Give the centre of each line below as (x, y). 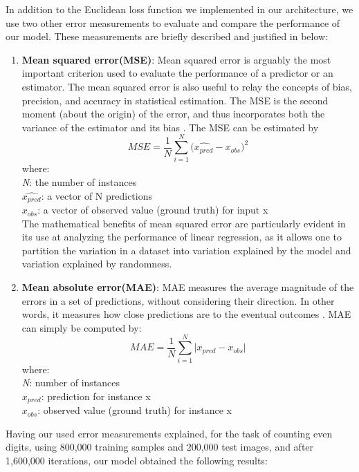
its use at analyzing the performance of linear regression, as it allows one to (182, 237)
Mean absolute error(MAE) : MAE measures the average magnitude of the (188, 287)
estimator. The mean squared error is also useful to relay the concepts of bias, (187, 86)
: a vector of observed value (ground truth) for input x (153, 210)
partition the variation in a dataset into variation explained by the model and (186, 250)
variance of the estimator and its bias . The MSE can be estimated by (170, 127)
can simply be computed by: (82, 327)
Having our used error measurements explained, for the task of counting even (169, 433)
